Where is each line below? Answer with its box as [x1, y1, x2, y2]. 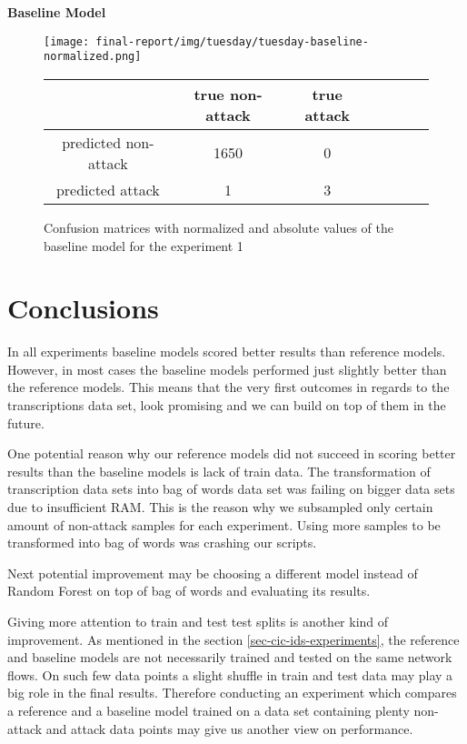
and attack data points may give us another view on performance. [45, 719, 413, 738]
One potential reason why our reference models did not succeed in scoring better [7, 444, 456, 463]
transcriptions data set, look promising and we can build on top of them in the [7, 396, 446, 414]
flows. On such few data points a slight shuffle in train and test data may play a [7, 665, 453, 684]
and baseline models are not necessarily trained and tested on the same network [7, 648, 452, 667]
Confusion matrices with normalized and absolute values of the [44, 217, 393, 236]
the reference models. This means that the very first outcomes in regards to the [7, 377, 450, 397]
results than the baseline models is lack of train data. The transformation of [7, 461, 431, 480]
